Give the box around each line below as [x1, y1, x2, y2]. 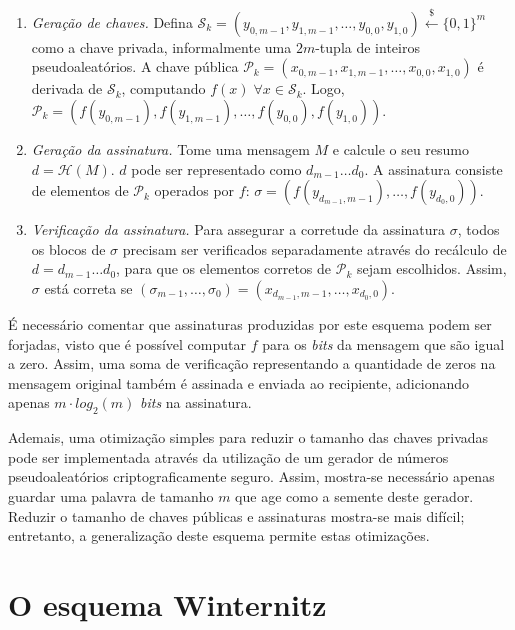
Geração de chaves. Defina [31, 11, 193, 32]
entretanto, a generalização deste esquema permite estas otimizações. [8, 525, 430, 546]
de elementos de [31, 180, 129, 201]
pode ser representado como [131, 158, 302, 179]
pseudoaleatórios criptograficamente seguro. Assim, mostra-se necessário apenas [8, 466, 495, 487]
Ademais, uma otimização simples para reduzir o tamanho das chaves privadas [8, 427, 489, 448]
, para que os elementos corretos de [116, 258, 332, 279]
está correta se [44, 277, 133, 298]
